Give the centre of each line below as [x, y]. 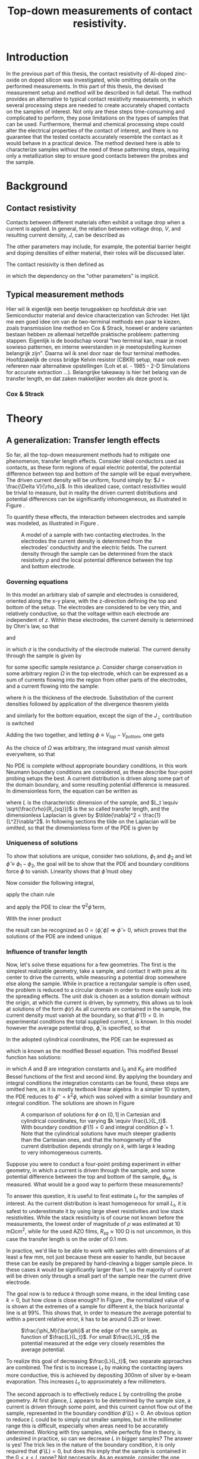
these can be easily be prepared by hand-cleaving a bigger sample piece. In [99, 1263]
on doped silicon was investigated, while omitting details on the [98, 80]
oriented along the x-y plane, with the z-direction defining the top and [91, 601]
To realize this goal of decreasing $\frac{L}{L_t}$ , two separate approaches [99, 1361]
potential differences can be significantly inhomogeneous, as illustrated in [97, 499]
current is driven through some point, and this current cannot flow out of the [99, 1407]
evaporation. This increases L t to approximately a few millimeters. [86, 1382]
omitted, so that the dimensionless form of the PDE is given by [82, 828]
